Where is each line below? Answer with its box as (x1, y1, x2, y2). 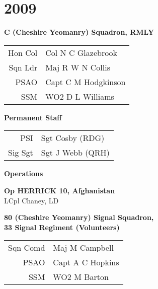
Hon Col (8, 46, 38, 58)
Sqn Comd (8, 242, 45, 254)
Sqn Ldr (9, 61, 38, 73)
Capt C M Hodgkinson (45, 76, 126, 88)
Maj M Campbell (53, 242, 114, 254)
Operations (4, 168, 43, 179)
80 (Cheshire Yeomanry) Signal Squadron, (4, 212, 154, 223)
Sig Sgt (8, 147, 33, 159)
